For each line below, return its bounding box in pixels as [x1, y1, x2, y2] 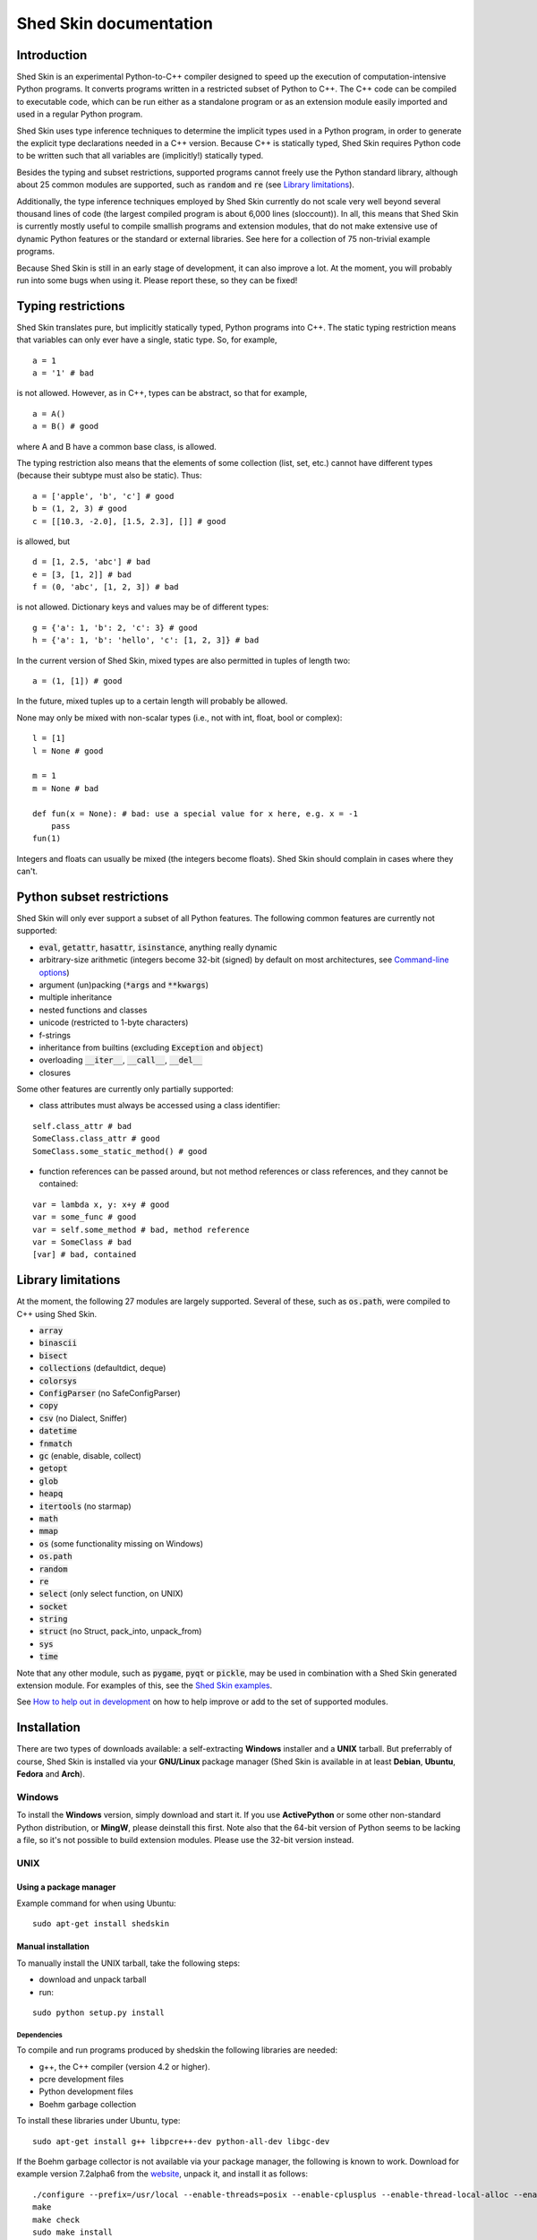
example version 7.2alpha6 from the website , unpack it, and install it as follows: [16, 2168, 309, 2179]
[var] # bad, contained [32, 1250, 137, 1260]
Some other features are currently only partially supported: [16, 1084, 234, 1095]
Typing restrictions [16, 298, 125, 314]
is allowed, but [16, 536, 71, 547]
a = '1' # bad [32, 368, 94, 378]
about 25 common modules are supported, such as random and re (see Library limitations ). [16, 179, 355, 190]
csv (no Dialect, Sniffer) [38, 1412, 127, 1424]
